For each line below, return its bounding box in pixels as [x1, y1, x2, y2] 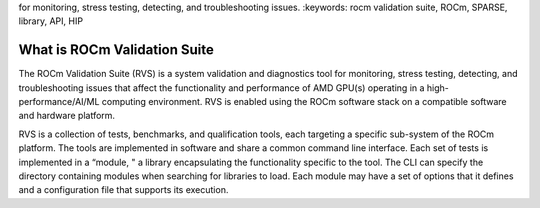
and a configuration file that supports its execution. [18, 184, 229, 196]
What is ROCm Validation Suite [18, 41, 215, 59]
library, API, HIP [18, 15, 84, 27]
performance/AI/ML [18, 96, 100, 108]
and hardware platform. [18, 110, 115, 122]
